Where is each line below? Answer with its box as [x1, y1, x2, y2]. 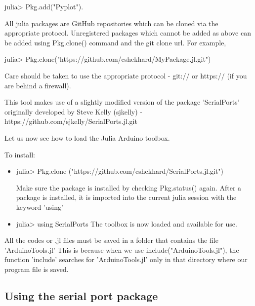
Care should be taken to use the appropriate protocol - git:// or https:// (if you [4, 70, 247, 80]
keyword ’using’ [16, 201, 63, 212]
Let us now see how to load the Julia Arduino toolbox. [4, 132, 170, 143]
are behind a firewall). [4, 80, 71, 90]
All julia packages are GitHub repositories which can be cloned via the [4, 18, 218, 28]
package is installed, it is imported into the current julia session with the [16, 192, 237, 202]
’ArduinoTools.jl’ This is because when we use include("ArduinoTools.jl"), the [4, 244, 239, 255]
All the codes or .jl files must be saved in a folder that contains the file [4, 235, 218, 245]
